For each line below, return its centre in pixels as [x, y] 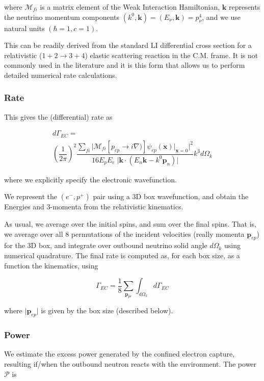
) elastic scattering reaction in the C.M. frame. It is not [171, 55]
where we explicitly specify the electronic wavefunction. [90, 179]
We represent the [31, 196]
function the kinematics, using [51, 265]
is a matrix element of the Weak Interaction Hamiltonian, [130, 7]
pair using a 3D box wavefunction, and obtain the [171, 196]
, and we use [221, 17]
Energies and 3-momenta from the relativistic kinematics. [94, 207]
